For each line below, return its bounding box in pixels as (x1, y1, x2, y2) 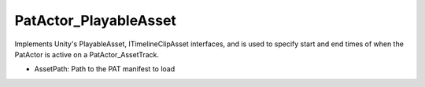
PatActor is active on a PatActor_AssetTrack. (14, 49, 160, 59)
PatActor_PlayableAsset (14, 12, 177, 29)
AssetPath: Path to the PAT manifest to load (34, 64, 176, 74)
